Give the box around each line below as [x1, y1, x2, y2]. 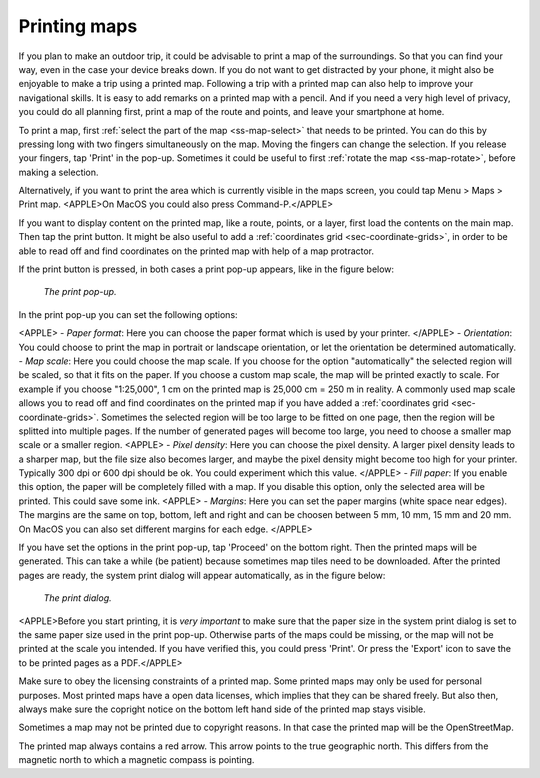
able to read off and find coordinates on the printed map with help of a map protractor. [18, 245, 375, 257]
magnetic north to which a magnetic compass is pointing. [18, 754, 255, 766]
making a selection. [18, 166, 99, 178]
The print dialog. [43, 592, 112, 604]
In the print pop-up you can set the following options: [18, 308, 239, 320]
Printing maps [18, 15, 138, 37]
